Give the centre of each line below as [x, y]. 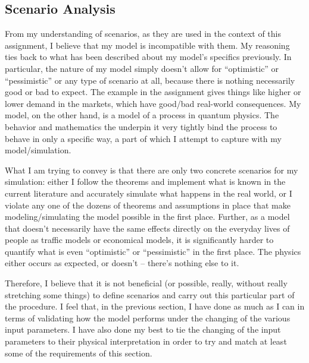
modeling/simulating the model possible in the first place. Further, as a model [147, 217]
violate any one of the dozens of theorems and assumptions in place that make [148, 205]
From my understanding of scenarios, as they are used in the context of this [143, 34]
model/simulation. [38, 150]
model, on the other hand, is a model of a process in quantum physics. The [142, 115]
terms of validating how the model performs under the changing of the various [148, 318]
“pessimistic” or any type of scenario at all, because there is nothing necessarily [150, 80]
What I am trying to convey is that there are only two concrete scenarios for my [152, 170]
